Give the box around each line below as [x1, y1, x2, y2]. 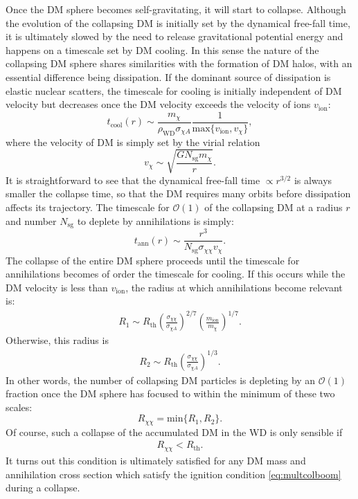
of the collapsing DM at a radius [204, 199, 343, 214]
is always [294, 172, 332, 187]
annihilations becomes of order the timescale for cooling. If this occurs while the [6, 266, 346, 281]
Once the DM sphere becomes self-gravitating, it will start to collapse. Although [6, 2, 346, 16]
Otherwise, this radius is [6, 333, 109, 347]
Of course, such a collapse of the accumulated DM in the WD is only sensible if [6, 424, 343, 439]
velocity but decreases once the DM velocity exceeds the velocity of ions [6, 97, 311, 111]
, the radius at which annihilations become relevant [125, 280, 343, 294]
